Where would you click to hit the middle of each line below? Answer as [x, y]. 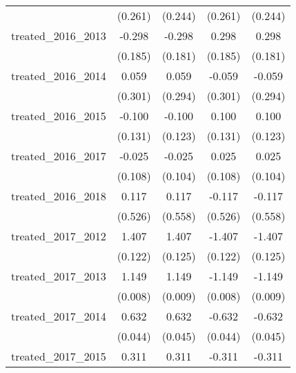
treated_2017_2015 [59, 356]
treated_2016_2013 [59, 36]
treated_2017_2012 [59, 236]
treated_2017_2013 [59, 276]
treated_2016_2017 [59, 156]
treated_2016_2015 [59, 116]
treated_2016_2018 [59, 196]
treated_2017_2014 [59, 316]
